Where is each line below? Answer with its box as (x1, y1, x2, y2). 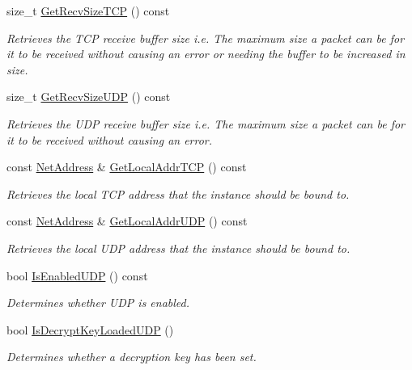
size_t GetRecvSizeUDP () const (6, 88, 171, 105)
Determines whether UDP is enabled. (6, 294, 190, 311)
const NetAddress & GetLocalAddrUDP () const (6, 212, 248, 229)
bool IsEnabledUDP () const (6, 267, 148, 284)
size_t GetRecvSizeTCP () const (6, 2, 170, 19)
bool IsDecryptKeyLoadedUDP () (6, 321, 174, 338)
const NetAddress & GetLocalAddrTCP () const (6, 158, 247, 175)
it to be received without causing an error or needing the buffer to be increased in (6, 45, 406, 62)
